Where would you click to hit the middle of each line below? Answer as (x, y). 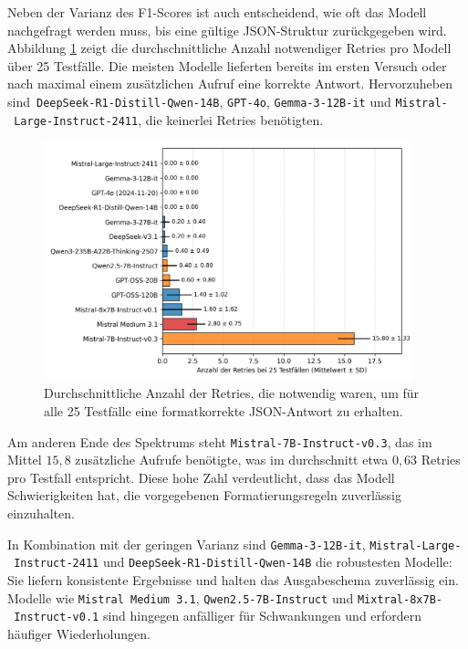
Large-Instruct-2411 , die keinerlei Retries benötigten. (169, 119)
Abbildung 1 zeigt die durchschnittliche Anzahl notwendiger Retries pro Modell (229, 48)
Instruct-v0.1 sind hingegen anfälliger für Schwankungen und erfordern (218, 616)
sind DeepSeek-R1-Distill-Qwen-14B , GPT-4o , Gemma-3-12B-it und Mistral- (228, 101)
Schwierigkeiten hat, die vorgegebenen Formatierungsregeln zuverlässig (204, 495)
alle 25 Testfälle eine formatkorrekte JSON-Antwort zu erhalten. (224, 411)
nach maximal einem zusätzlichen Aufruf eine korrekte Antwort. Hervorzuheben (230, 84)
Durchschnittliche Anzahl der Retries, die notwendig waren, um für (232, 393)
